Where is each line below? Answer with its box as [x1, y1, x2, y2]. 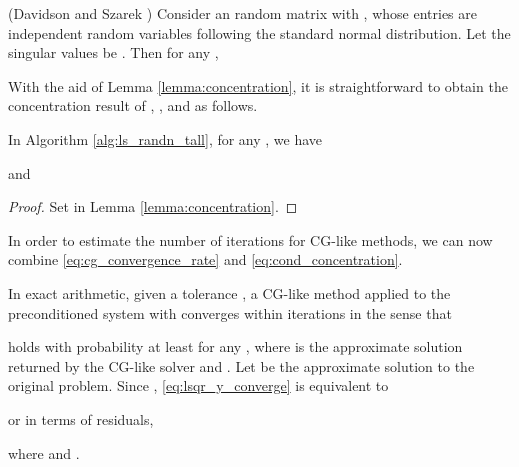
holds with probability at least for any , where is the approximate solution [8, 336, 463, 357]
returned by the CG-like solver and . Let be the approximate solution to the [8, 355, 475, 376]
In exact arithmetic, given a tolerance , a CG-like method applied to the [8, 282, 451, 303]
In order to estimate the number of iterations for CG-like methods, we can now [8, 229, 493, 250]
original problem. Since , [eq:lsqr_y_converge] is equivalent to [8, 375, 389, 396]
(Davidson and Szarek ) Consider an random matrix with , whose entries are [8, 3, 477, 23]
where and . [8, 442, 80, 463]
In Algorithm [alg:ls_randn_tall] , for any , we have [8, 128, 323, 149]
